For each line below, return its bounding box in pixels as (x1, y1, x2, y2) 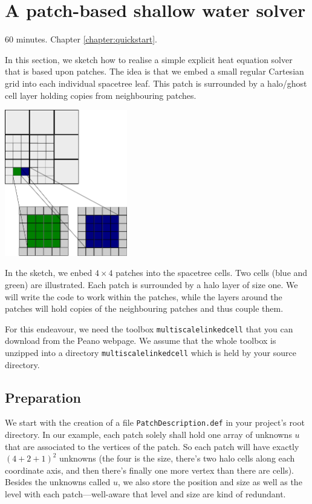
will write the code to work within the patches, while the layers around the (5, 290, 282, 303)
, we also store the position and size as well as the (117, 475, 302, 488)
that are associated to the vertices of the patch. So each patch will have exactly (5, 440, 299, 452)
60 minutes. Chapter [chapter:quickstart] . (5, 33, 157, 45)
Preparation (5, 388, 81, 406)
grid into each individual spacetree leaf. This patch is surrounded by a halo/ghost (5, 76, 307, 89)
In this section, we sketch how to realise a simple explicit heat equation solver (5, 53, 293, 66)
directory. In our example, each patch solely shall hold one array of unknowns (5, 428, 292, 441)
